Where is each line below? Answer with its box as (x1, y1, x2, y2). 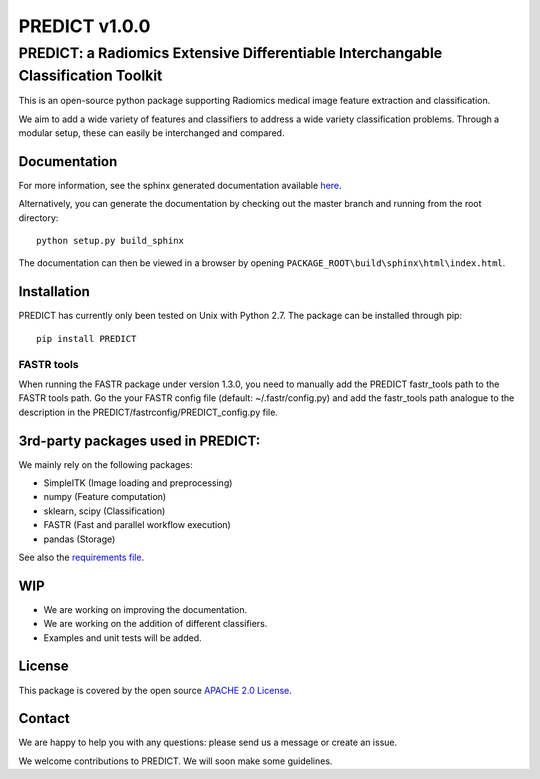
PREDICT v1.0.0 (18, 15, 151, 37)
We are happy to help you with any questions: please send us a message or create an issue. (18, 736, 398, 749)
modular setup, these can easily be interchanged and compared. (18, 127, 285, 139)
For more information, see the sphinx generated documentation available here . (18, 179, 342, 191)
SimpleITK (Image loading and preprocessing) (43, 477, 233, 489)
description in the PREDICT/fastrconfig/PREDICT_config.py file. (18, 406, 279, 418)
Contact (18, 710, 70, 727)
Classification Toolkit (18, 66, 163, 85)
